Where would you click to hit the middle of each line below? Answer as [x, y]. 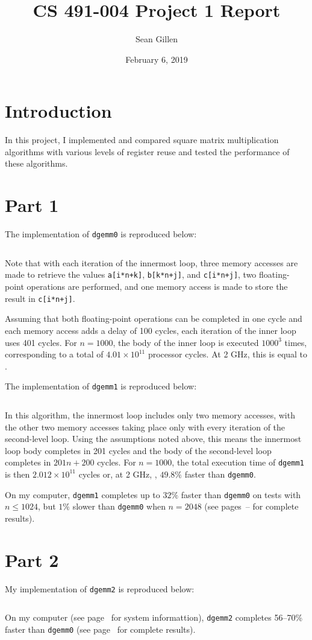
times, [296, 342]
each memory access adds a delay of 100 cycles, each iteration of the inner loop [151, 330]
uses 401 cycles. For [41, 342]
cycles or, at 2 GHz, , [118, 474]
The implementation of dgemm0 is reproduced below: [101, 234]
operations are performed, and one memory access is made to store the [157, 286]
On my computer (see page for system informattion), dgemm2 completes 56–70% [154, 617]
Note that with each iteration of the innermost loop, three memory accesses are [151, 262]
